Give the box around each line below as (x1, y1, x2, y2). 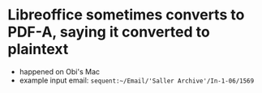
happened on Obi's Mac (19, 66, 101, 76)
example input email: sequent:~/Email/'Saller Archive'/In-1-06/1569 (19, 75, 255, 85)
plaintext (7, 40, 69, 58)
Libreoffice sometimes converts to (7, 6, 245, 24)
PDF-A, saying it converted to (7, 23, 210, 41)
